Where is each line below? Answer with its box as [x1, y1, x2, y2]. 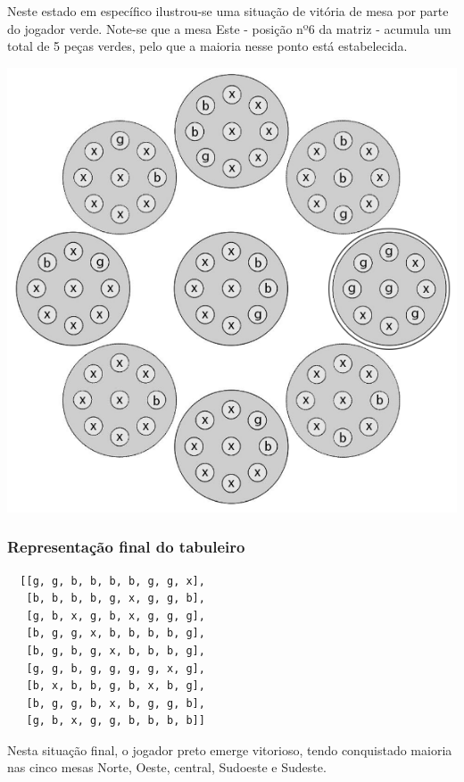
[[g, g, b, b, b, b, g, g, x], [20, 574, 205, 587]
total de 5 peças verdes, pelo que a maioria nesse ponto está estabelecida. [7, 37, 408, 55]
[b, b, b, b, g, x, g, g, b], [26, 592, 205, 605]
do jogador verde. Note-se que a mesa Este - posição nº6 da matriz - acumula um [7, 19, 452, 37]
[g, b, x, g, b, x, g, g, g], [26, 609, 205, 622]
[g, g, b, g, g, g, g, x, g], [26, 661, 205, 675]
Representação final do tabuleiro [7, 536, 245, 558]
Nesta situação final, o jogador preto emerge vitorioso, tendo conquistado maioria [7, 740, 452, 759]
